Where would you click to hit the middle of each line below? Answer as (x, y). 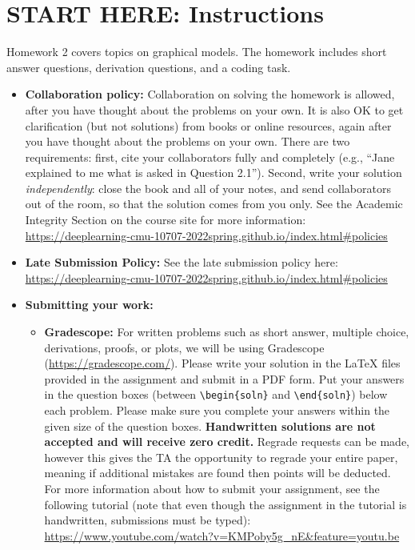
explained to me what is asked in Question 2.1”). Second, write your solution (213, 173)
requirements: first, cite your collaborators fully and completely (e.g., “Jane (210, 157)
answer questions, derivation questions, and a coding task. (149, 67)
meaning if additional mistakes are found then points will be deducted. (217, 473)
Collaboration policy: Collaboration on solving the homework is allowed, (210, 94)
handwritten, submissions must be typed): (148, 520)
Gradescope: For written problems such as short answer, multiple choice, (227, 332)
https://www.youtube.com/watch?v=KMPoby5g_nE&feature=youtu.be (222, 535)
